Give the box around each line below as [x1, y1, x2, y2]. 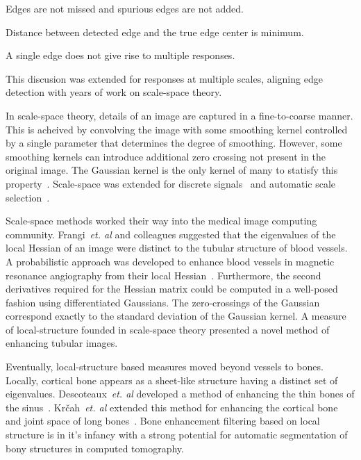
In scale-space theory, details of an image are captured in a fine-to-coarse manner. [6, 108, 353, 122]
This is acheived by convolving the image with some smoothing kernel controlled [6, 122, 348, 136]
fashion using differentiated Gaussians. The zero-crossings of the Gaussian [6, 295, 320, 309]
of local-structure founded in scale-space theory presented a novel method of [6, 322, 330, 336]
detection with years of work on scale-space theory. [6, 85, 222, 99]
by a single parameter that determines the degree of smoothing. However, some [6, 135, 342, 150]
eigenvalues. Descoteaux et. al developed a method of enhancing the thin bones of [6, 386, 355, 401]
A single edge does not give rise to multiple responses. [6, 48, 235, 63]
